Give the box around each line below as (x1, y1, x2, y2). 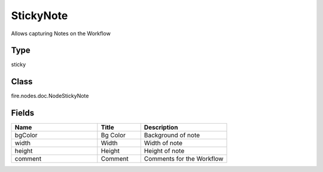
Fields (11, 108, 35, 118)
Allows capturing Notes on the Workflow (11, 30, 111, 37)
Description (144, 123, 178, 131)
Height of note (144, 147, 185, 155)
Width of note (144, 139, 182, 148)
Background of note (144, 131, 200, 140)
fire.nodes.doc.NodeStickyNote (11, 93, 89, 100)
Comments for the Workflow (144, 155, 224, 163)
